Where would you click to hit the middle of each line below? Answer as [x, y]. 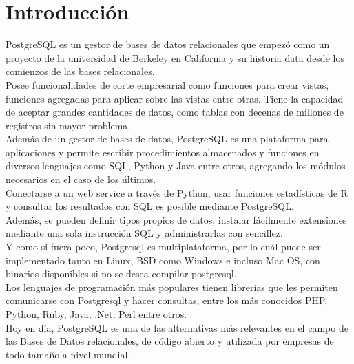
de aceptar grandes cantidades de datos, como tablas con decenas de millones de [175, 112]
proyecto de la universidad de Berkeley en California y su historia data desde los [175, 57]
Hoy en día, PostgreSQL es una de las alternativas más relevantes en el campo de [177, 327]
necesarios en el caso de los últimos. [81, 179]
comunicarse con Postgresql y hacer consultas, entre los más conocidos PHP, [167, 300]
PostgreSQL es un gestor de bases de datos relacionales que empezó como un [168, 44]
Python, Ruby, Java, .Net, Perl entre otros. [96, 314]
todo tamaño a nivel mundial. [68, 354]
